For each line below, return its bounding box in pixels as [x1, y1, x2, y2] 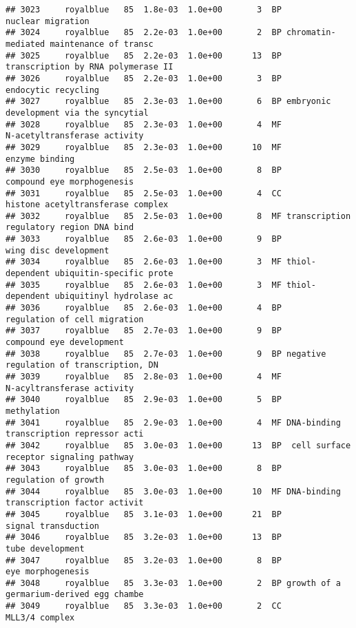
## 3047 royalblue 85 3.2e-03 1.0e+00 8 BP [6, 555, 282, 565]
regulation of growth [6, 474, 105, 485]
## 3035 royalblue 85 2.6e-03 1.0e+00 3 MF [6, 280, 282, 290]
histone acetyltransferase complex [6, 200, 169, 210]
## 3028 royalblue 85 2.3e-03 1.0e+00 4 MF [6, 119, 282, 129]
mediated [6, 39, 45, 49]
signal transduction [6, 521, 100, 531]
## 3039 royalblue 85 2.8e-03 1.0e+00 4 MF [6, 372, 282, 381]
